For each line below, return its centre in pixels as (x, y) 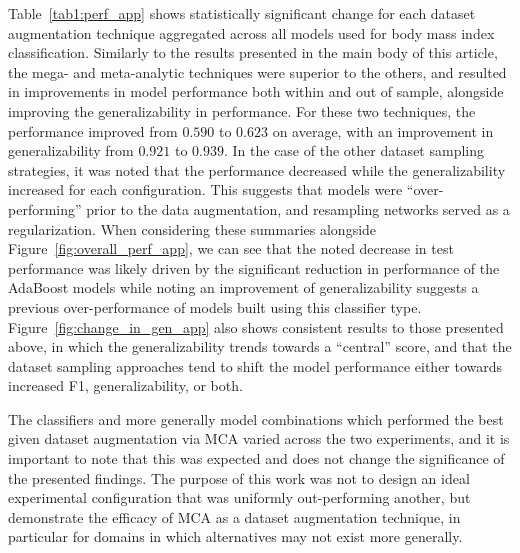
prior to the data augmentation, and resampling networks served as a (298, 208)
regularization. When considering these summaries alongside (192, 228)
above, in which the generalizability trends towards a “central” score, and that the (260, 346)
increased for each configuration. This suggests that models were (205, 189)
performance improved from (93, 130)
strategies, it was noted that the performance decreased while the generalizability (257, 169)
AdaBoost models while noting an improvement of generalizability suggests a (243, 287)
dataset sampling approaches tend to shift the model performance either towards (255, 365)
